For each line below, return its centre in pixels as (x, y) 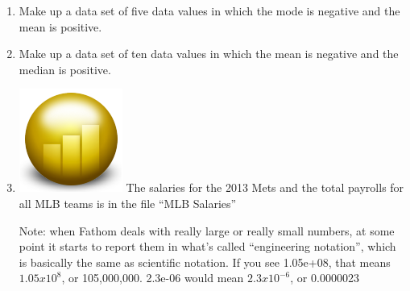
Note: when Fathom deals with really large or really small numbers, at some (207, 230)
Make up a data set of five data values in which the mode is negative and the (209, 10)
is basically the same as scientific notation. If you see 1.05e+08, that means (205, 262)
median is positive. (65, 69)
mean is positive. (60, 26)
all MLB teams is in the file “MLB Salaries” (128, 203)
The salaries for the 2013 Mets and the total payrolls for (265, 187)
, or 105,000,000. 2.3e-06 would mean (153, 278)
